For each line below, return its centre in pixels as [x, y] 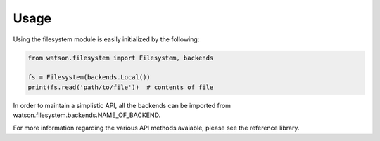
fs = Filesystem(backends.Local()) [89, 78]
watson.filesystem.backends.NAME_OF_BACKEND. [87, 115]
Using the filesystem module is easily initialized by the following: [106, 39]
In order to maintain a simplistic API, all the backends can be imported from [122, 105]
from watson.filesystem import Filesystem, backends [121, 58]
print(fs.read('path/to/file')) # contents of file [121, 87]
